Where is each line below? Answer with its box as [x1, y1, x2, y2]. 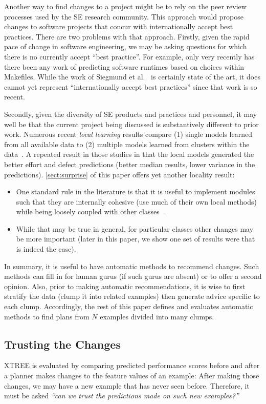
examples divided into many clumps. [100, 311, 214, 321]
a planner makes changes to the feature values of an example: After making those [4, 370, 259, 381]
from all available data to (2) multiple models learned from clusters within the [4, 138, 250, 149]
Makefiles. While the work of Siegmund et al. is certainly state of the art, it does [4, 71, 260, 82]
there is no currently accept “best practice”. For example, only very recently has [4, 51, 255, 62]
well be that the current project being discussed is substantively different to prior [4, 118, 259, 129]
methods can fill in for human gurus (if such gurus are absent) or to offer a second [4, 271, 262, 281]
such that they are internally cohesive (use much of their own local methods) [16, 196, 257, 207]
